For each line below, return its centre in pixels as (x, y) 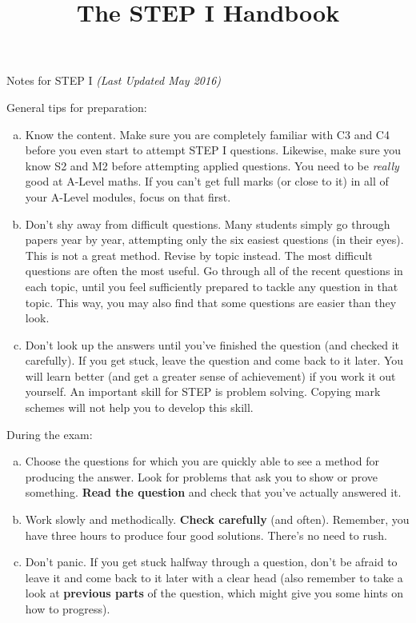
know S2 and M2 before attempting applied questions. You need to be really (212, 165)
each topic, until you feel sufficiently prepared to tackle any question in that (212, 286)
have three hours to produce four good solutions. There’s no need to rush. (206, 535)
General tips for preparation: (77, 107)
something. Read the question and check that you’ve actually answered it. (213, 492)
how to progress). (68, 609)
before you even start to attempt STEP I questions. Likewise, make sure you (213, 150)
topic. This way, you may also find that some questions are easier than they (211, 302)
